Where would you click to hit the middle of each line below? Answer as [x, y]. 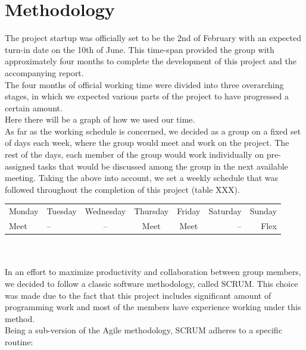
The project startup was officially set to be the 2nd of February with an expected [153, 38]
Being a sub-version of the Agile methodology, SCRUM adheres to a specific [143, 330]
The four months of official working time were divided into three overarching [144, 84]
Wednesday [105, 211]
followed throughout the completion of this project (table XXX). [122, 189]
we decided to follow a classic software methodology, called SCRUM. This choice [152, 283]
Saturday [225, 211]
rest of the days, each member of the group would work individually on [135, 154]
